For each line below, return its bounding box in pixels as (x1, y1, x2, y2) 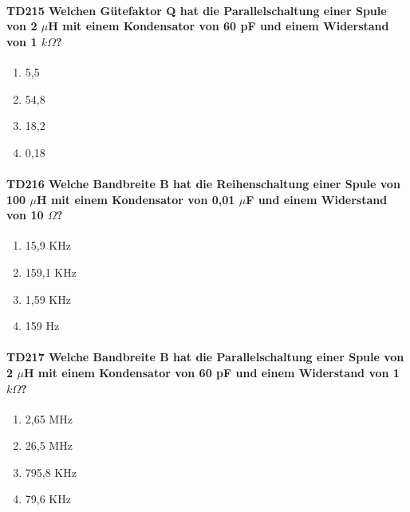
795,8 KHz (25, 463, 77, 480)
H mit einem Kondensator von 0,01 (36, 191, 235, 207)
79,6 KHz (25, 490, 71, 507)
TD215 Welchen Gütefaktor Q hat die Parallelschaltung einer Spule (6, 2, 387, 18)
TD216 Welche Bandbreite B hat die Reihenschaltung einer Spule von (6, 175, 400, 191)
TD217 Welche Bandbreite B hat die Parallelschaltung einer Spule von (6, 349, 404, 365)
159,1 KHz (25, 263, 77, 280)
